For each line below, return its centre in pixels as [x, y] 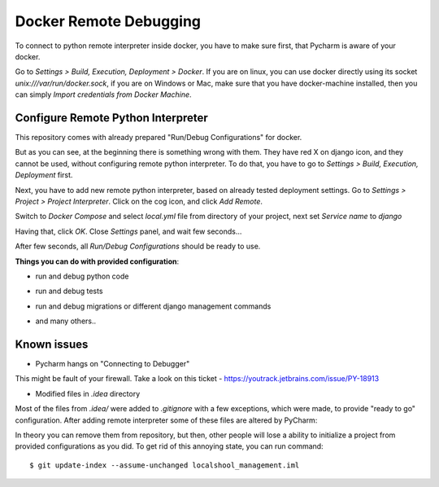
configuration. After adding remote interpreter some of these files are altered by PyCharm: [166, 420]
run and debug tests [69, 291]
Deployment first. [44, 175]
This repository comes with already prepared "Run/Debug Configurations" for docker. [159, 138]
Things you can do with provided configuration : [97, 261]
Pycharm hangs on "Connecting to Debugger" [113, 364]
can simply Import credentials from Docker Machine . [103, 94]
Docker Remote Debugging [108, 21]
